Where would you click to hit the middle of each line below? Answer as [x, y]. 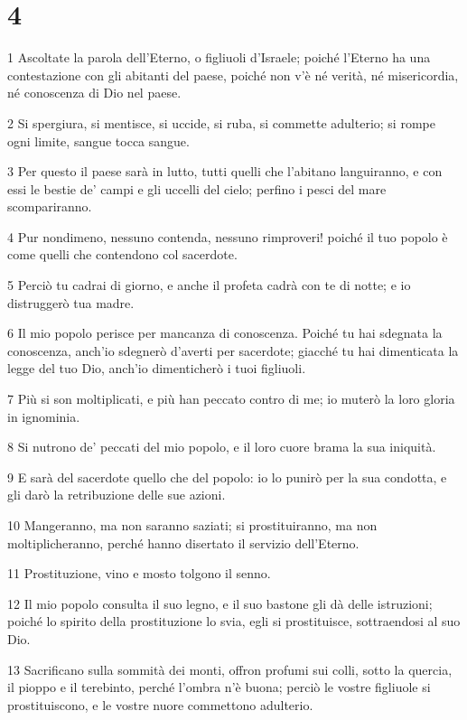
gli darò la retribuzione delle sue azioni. [117, 495]
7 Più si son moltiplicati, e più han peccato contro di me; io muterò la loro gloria [231, 399]
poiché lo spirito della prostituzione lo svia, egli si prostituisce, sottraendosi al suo [234, 621]
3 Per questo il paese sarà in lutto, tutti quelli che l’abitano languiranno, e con [225, 171]
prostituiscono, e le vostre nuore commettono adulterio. [160, 704]
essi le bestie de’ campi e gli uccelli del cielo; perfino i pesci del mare [197, 188]
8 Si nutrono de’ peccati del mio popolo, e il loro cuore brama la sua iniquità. [222, 447]
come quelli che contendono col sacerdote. [122, 254]
